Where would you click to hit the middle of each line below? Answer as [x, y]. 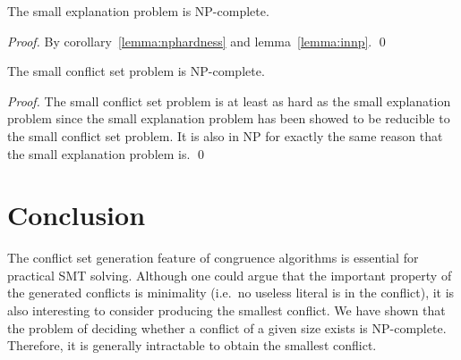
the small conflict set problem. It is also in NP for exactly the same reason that [225, 135]
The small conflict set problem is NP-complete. [136, 71]
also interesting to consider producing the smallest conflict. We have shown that [226, 310]
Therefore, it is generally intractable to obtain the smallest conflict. [192, 345]
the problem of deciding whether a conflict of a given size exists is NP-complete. [227, 327]
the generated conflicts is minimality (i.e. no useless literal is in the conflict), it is [231, 293]
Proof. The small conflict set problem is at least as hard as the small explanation [229, 100]
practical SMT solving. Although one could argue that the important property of [230, 275]
